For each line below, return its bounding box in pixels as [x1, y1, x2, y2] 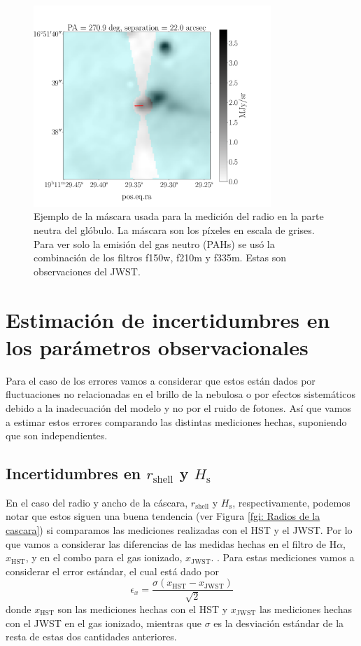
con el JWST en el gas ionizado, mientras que [6, 615, 201, 630]
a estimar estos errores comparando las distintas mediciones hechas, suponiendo [6, 414, 347, 429]
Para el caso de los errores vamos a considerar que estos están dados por [6, 373, 316, 387]
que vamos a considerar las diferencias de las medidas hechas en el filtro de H [6, 536, 337, 551]
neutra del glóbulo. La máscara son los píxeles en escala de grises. [34, 223, 315, 238]
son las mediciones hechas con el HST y [57, 601, 228, 616]
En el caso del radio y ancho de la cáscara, [6, 495, 188, 509]
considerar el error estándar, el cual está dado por [6, 563, 220, 578]
